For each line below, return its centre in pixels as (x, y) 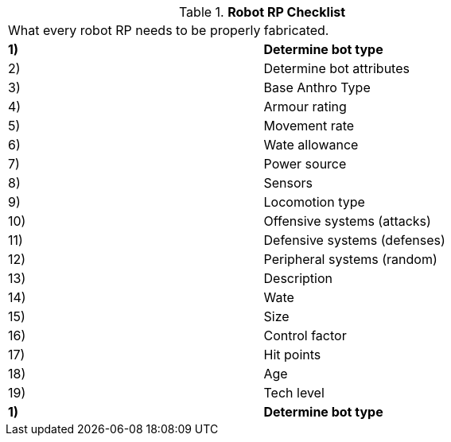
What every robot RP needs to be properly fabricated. (169, 30)
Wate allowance (311, 145)
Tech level (294, 393)
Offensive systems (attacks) (347, 221)
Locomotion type (314, 202)
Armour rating (305, 107)
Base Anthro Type (317, 87)
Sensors (288, 183)
